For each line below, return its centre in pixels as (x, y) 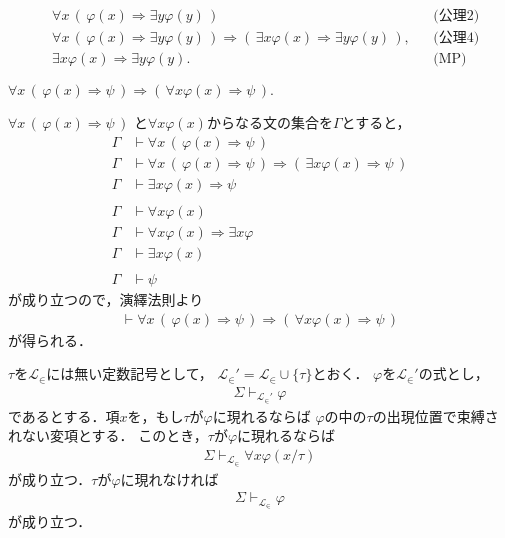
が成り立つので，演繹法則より (106, 298)
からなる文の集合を (269, 122)
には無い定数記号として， (129, 373)
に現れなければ (169, 478)
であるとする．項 (64, 415)
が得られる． (50, 339)
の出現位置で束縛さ (435, 415)
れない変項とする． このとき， (108, 435)
